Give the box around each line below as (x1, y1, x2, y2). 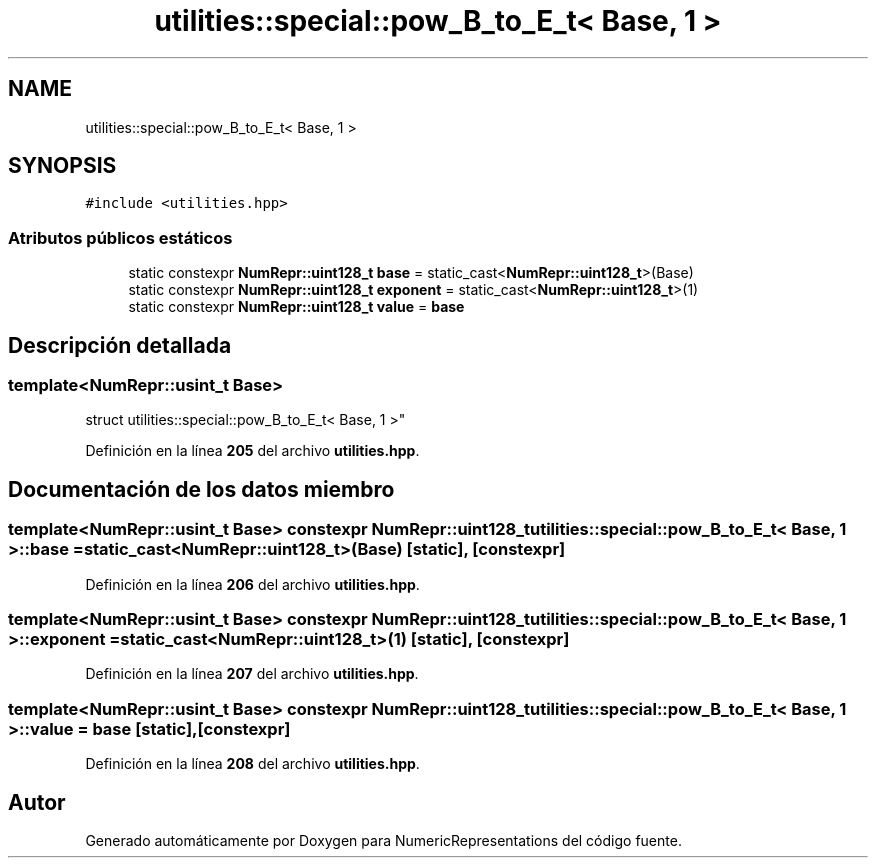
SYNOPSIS (8, 153, 117, 179)
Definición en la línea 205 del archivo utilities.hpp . (85, 442, 420, 460)
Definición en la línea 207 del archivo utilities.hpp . (85, 665, 419, 683)
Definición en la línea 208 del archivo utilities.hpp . (85, 755, 420, 773)
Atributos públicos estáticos (8, 227, 233, 248)
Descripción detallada (8, 332, 232, 358)
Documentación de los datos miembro (8, 476, 395, 502)
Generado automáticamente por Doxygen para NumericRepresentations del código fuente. (85, 831, 682, 849)
